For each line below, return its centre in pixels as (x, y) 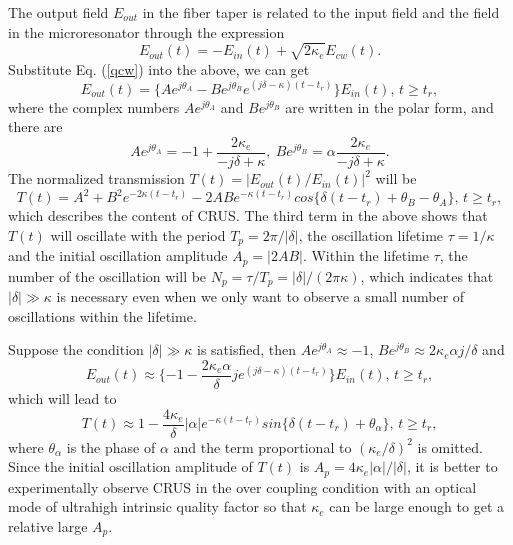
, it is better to (452, 466)
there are (35, 126)
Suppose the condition (76, 349)
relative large (48, 525)
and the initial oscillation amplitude (118, 255)
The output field (58, 12)
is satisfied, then (246, 349)
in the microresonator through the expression (146, 31)
